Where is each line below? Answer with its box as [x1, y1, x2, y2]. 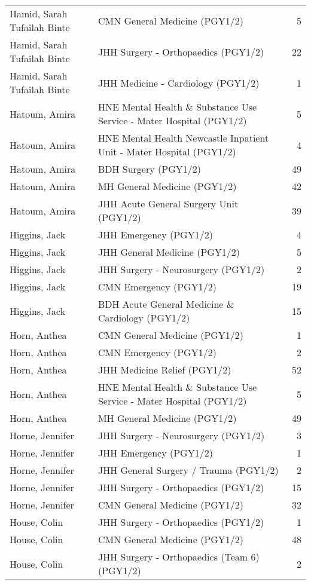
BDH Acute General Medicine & [97, 297, 234, 311]
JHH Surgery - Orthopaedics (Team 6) [97, 550, 260, 563]
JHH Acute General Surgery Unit [97, 197, 239, 210]
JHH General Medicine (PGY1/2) [97, 245, 240, 259]
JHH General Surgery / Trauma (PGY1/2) [97, 463, 279, 477]
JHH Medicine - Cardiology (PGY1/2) [97, 75, 260, 90]
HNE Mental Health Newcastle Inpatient [97, 131, 269, 145]
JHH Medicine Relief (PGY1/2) [97, 363, 231, 376]
